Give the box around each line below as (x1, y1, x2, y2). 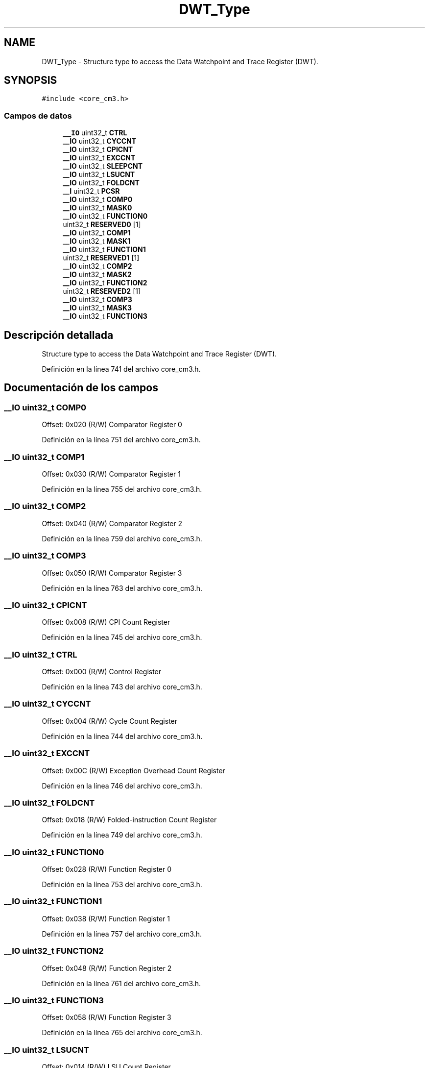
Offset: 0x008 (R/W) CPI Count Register (42, 618, 170, 627)
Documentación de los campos (4, 381, 158, 394)
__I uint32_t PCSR (63, 187, 120, 196)
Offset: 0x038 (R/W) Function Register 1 (42, 914, 170, 923)
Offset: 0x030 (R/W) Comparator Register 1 (42, 470, 181, 478)
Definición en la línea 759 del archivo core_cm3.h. (42, 534, 202, 543)
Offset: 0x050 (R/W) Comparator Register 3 (42, 568, 182, 577)
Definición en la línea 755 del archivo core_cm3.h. (42, 485, 202, 493)
